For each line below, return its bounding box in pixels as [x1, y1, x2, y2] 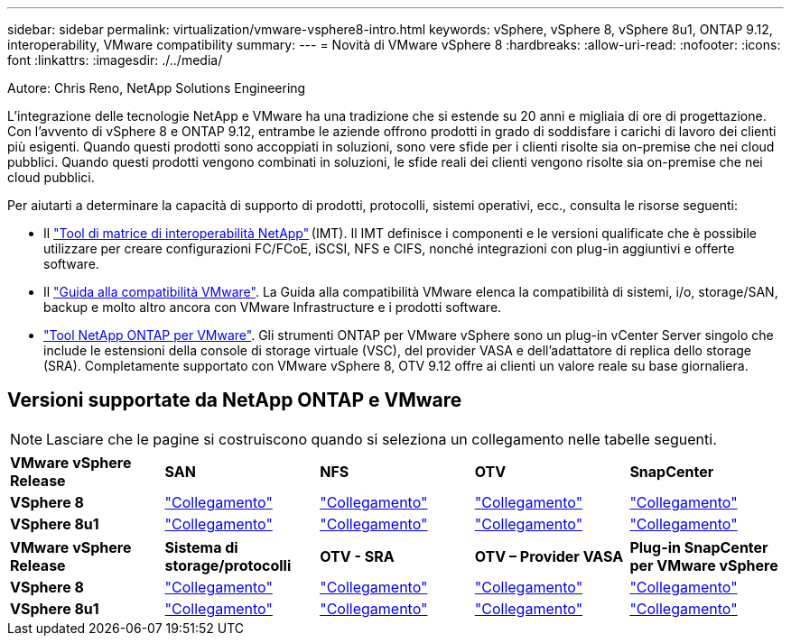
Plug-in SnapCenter [629, 537, 768, 556]
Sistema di [164, 537, 238, 556]
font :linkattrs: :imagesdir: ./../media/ [7, 52, 223, 68]
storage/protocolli [164, 556, 292, 574]
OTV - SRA [320, 547, 395, 565]
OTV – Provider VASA [474, 547, 624, 565]
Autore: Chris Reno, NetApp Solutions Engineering [7, 80, 306, 96]
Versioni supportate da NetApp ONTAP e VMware [7, 389, 462, 412]
